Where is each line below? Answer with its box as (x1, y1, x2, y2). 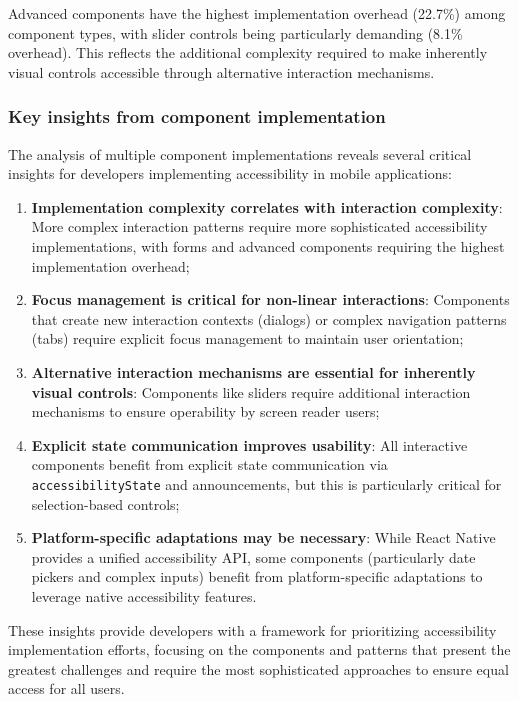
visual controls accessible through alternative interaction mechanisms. (8, 61, 435, 82)
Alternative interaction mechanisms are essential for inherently (31, 361, 476, 382)
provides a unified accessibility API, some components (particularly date (31, 546, 476, 567)
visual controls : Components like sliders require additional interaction (31, 381, 471, 402)
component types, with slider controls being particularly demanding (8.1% (8, 22, 463, 43)
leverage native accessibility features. (31, 585, 257, 606)
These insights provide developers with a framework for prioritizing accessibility (8, 619, 497, 640)
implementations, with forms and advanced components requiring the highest (31, 235, 505, 256)
